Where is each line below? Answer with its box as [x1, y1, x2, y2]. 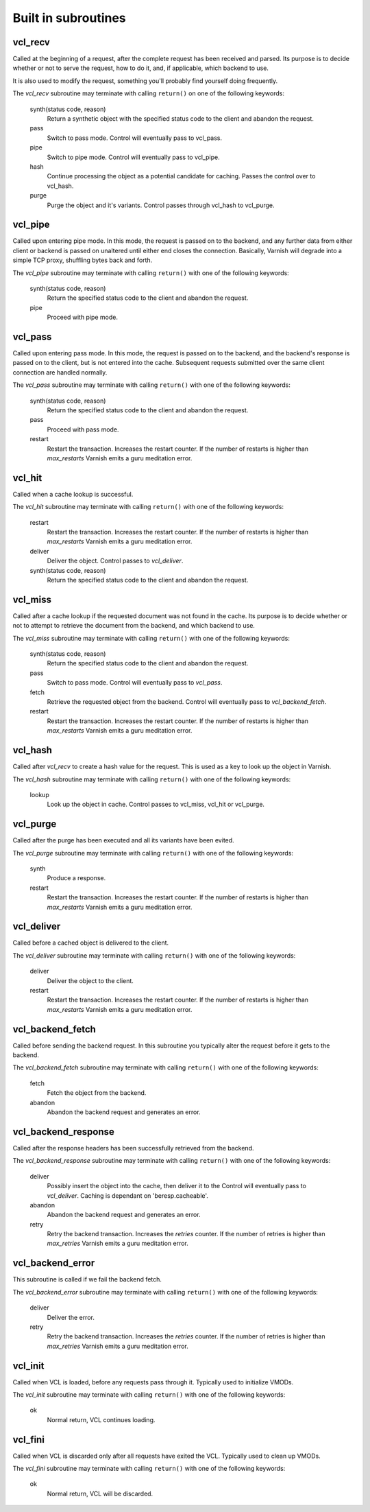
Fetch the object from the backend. [47, 1089, 147, 1097]
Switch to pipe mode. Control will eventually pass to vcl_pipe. [47, 153, 220, 161]
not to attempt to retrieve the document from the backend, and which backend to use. [12, 622, 255, 630]
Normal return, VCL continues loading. [47, 1415, 156, 1424]
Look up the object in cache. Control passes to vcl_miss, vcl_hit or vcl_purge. [47, 800, 265, 809]
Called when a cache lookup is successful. [12, 490, 134, 498]
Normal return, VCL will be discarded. [47, 1489, 153, 1498]
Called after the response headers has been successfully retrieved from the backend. [12, 1144, 254, 1152]
